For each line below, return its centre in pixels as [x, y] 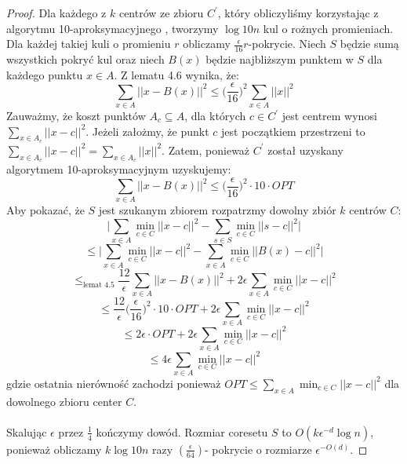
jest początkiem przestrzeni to [293, 131]
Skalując [27, 431]
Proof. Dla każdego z [56, 13]
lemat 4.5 [99, 285]
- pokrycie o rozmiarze [258, 449]
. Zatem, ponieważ [206, 150]
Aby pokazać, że [45, 210]
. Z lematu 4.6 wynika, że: [176, 74]
